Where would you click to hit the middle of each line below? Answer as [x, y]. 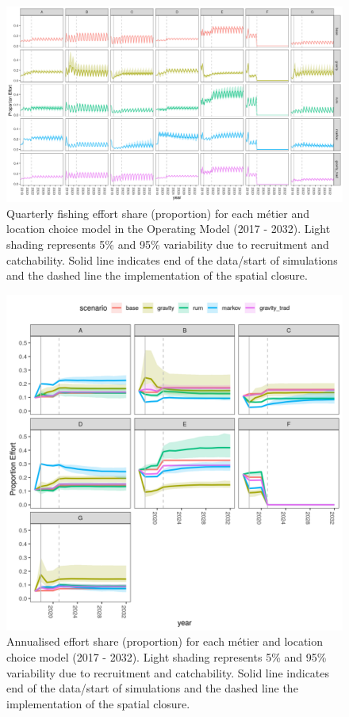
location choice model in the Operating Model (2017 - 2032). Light [169, 229]
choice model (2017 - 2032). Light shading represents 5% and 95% [167, 656]
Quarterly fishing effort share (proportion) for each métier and [158, 213]
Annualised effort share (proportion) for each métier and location [165, 641]
